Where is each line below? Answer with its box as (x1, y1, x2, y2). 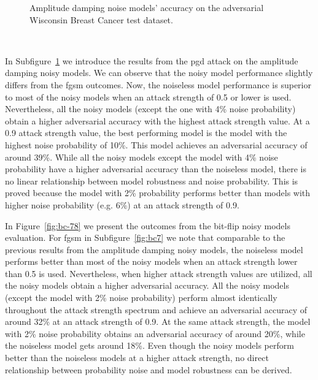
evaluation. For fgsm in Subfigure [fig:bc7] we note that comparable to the (5, 231, 285, 244)
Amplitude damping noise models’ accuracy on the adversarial (29, 1, 264, 13)
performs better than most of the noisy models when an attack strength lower (5, 255, 298, 268)
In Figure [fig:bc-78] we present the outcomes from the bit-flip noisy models (5, 219, 290, 232)
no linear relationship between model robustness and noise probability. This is (5, 174, 298, 187)
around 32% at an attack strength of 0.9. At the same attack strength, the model (5, 315, 311, 328)
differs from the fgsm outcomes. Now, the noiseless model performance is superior (5, 78, 311, 91)
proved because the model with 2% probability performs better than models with (5, 186, 311, 199)
